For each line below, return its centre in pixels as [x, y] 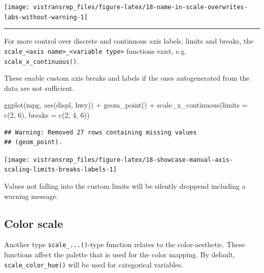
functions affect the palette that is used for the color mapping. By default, [120, 254]
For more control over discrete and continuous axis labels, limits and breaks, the [129, 41]
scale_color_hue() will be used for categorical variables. [94, 264]
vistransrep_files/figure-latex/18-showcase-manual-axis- [133, 160]
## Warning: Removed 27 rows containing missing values [101, 132]
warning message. [31, 196]
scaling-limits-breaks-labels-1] [60, 170]
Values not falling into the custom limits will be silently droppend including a [125, 186]
